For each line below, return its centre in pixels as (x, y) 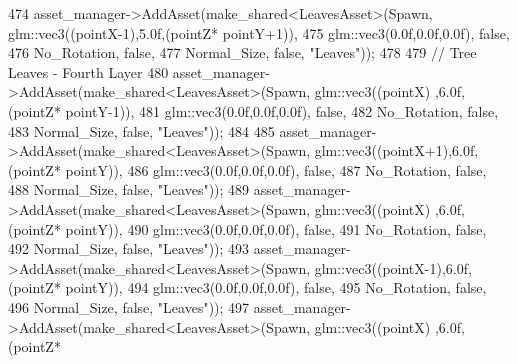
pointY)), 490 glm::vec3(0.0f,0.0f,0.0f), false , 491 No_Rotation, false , (276, 228)
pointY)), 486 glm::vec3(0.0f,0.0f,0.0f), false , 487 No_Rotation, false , (276, 169)
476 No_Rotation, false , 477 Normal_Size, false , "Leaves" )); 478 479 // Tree (242, 52)
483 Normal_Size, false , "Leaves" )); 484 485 (141, 130)
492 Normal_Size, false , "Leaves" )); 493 (129, 248)
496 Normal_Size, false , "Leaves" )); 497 (129, 306)
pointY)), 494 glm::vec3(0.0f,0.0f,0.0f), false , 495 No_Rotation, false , (276, 287)
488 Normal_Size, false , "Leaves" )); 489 (129, 189)
